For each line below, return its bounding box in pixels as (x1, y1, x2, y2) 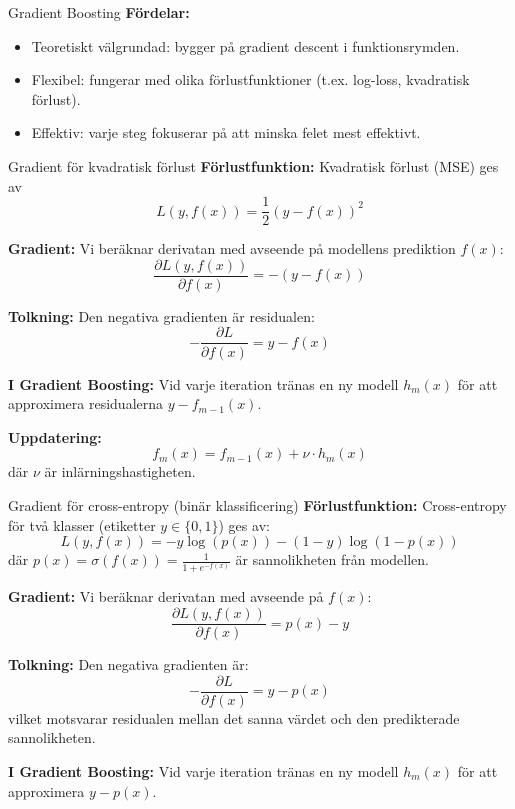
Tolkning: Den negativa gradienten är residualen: (8, 305, 315, 326)
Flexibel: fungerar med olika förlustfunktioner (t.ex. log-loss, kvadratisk (31, 69, 470, 90)
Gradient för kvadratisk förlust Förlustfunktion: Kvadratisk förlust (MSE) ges (8, 155, 499, 176)
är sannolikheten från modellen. (235, 549, 429, 570)
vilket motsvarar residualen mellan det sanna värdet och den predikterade (8, 707, 460, 728)
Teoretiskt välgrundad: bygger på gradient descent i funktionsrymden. (31, 35, 460, 56)
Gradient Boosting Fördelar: (8, 2, 190, 22)
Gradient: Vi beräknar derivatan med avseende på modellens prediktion (8, 238, 456, 259)
